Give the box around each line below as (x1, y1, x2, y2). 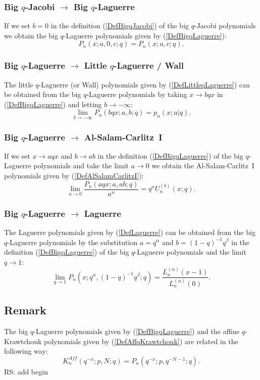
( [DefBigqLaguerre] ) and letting (4, 99, 102, 109)
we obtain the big (4, 30, 58, 40)
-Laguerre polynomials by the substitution (7, 236, 138, 247)
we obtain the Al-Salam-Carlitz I (151, 160, 254, 171)
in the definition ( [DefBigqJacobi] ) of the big (50, 20, 189, 31)
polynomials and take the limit (33, 160, 129, 171)
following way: (4, 346, 48, 356)
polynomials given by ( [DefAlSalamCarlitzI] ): (4, 170, 144, 181)
